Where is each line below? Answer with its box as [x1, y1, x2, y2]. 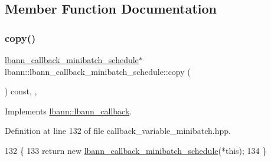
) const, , [5, 85, 37, 97]
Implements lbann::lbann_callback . [5, 104, 132, 117]
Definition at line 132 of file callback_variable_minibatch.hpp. [5, 124, 231, 137]
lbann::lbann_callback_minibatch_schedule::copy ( [5, 65, 191, 77]
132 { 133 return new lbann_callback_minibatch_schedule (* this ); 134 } [5, 144, 267, 156]
